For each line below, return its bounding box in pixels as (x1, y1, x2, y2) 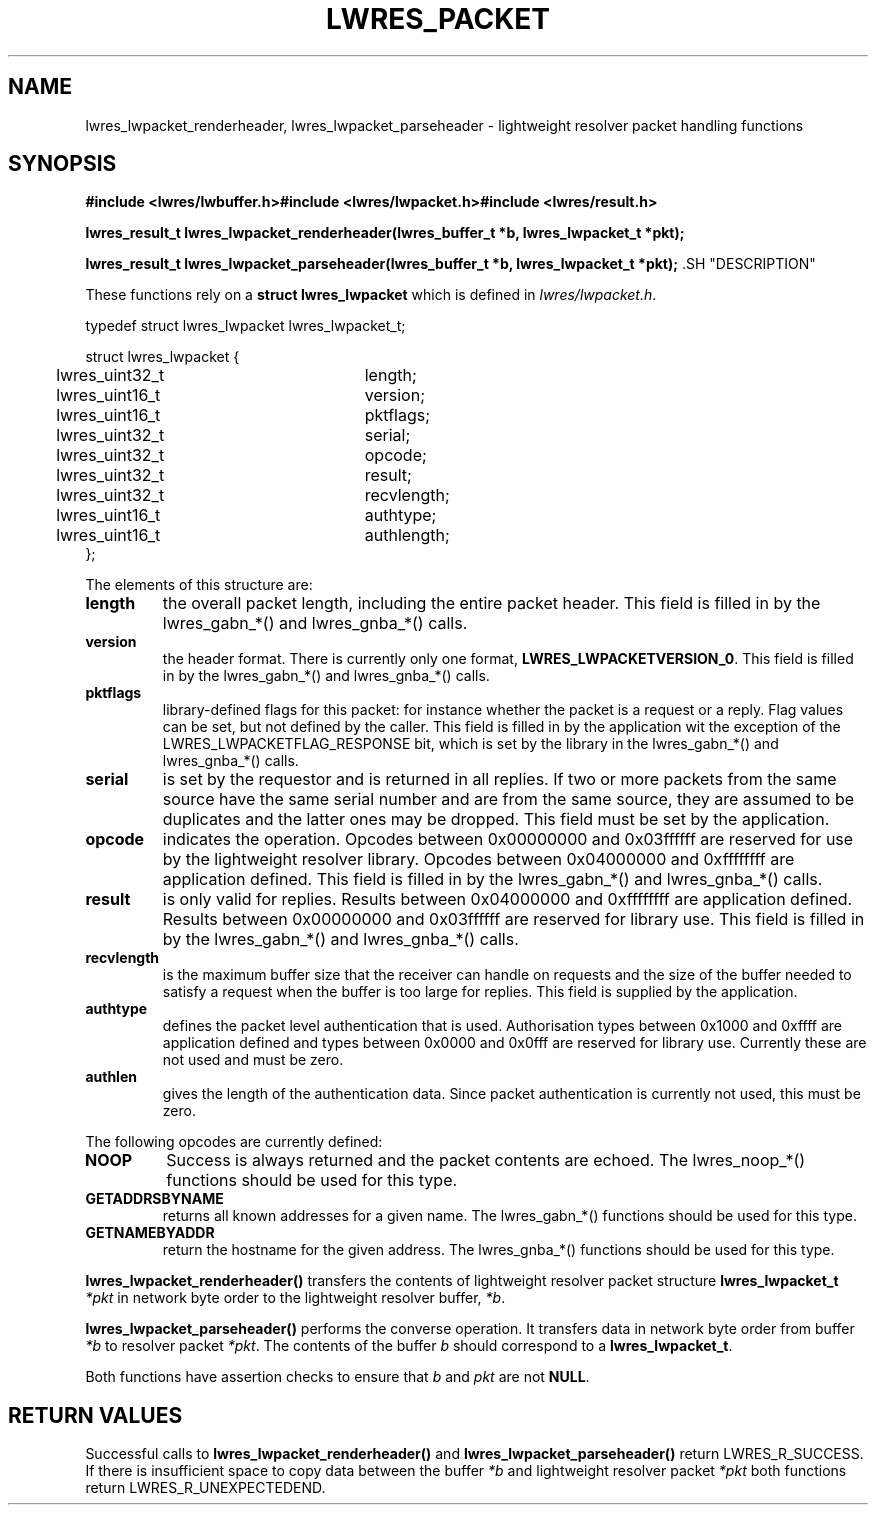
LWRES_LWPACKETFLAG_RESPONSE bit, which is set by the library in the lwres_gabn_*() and (162, 735, 779, 753)
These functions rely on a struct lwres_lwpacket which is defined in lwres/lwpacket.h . (85, 286, 657, 304)
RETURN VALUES (8, 1402, 183, 1428)
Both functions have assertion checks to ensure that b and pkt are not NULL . (85, 1368, 590, 1386)
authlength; (364, 525, 450, 546)
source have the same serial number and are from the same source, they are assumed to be (162, 789, 855, 810)
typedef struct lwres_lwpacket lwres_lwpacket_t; (85, 317, 406, 335)
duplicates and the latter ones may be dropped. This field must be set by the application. (162, 809, 830, 830)
